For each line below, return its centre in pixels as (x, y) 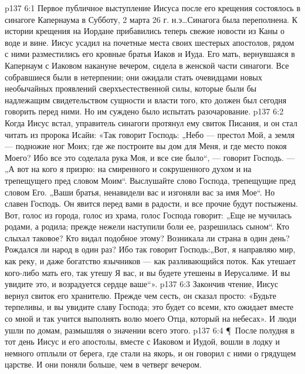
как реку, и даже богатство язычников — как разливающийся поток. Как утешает (150, 261)
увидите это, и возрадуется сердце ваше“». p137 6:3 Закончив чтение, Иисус (142, 284)
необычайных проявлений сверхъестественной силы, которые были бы (131, 88)
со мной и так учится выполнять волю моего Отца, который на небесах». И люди (151, 319)
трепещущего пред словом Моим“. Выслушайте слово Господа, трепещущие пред (150, 180)
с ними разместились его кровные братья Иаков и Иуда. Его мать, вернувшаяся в (150, 54)
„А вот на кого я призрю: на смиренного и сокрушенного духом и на (128, 169)
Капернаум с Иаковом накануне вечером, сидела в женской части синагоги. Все (147, 65)
